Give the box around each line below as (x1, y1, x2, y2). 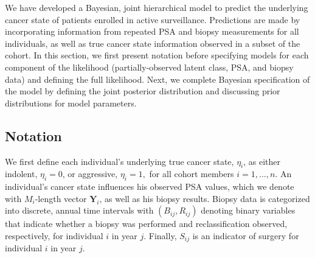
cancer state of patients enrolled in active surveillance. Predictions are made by (5, 13, 300, 26)
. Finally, (144, 229, 177, 242)
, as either (243, 155, 281, 167)
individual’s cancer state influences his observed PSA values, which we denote (5, 180, 294, 193)
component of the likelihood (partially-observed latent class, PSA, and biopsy (5, 60, 294, 73)
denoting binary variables (201, 204, 296, 217)
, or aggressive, (62, 167, 118, 180)
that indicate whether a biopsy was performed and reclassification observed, (5, 217, 288, 230)
